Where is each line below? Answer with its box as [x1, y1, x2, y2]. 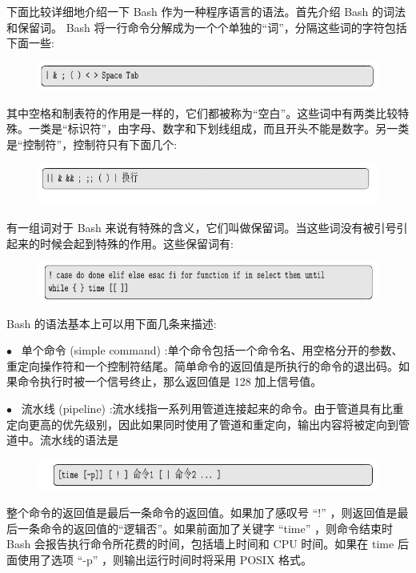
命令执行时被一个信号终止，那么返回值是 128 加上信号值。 [17, 373, 322, 390]
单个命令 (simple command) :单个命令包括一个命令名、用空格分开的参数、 [21, 342, 403, 359]
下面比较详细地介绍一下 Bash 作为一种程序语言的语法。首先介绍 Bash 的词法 [6, 3, 406, 19]
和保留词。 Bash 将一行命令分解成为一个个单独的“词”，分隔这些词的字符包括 [6, 18, 407, 35]
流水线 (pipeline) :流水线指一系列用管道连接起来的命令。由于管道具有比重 [21, 399, 404, 416]
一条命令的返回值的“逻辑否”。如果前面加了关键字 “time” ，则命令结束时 [17, 519, 393, 536]
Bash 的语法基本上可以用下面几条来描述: [6, 315, 217, 331]
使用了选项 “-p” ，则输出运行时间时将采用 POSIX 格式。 [17, 551, 313, 568]
